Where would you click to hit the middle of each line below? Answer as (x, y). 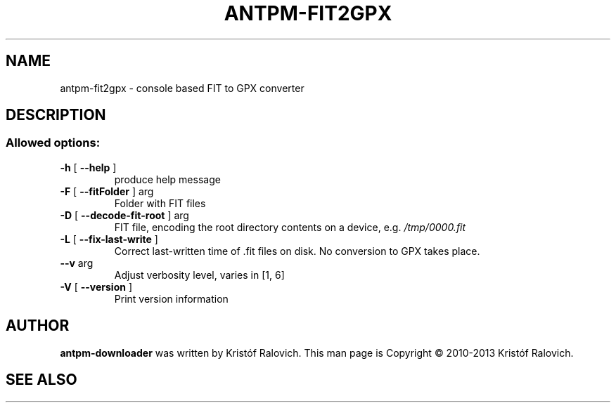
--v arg (77, 263)
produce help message (167, 179)
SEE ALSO (41, 380)
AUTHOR (38, 326)
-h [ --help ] (88, 167)
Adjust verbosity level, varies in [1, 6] (199, 275)
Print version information (171, 298)
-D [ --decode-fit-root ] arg (124, 215)
